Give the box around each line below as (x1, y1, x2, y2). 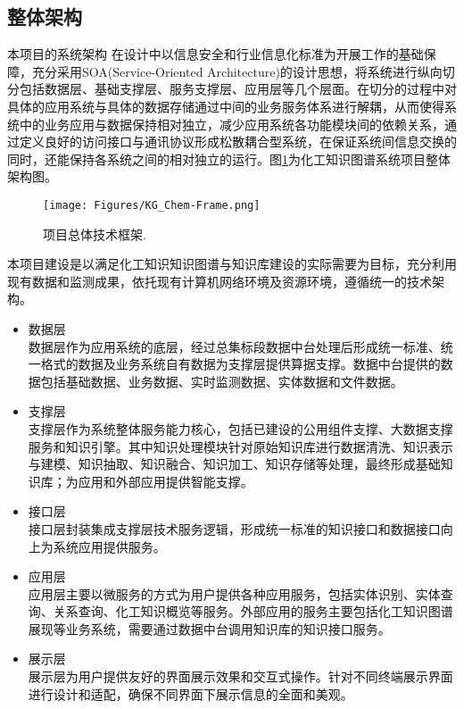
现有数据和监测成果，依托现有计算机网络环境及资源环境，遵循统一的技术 (7, 271, 432, 290)
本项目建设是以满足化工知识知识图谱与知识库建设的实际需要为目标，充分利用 (7, 254, 457, 273)
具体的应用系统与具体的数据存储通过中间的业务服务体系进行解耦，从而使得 (7, 96, 444, 115)
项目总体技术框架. (43, 224, 146, 243)
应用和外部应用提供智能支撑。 (78, 471, 253, 490)
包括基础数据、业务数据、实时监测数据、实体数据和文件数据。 (40, 371, 403, 390)
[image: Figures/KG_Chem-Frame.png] (43, 198, 261, 212)
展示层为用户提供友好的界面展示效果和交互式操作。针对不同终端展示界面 (28, 667, 453, 686)
